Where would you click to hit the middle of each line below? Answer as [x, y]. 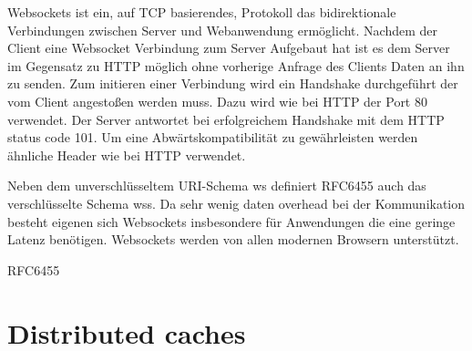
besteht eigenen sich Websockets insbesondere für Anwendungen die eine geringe [231, 221]
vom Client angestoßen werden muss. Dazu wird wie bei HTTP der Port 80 [217, 101]
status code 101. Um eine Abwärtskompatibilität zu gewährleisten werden [213, 137]
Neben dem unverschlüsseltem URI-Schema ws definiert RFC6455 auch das [217, 186]
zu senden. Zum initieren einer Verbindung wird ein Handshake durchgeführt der [233, 83]
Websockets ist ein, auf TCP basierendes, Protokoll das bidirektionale [202, 12]
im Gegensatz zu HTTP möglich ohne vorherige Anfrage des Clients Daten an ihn [236, 65]
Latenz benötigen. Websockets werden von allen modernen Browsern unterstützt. [233, 239]
